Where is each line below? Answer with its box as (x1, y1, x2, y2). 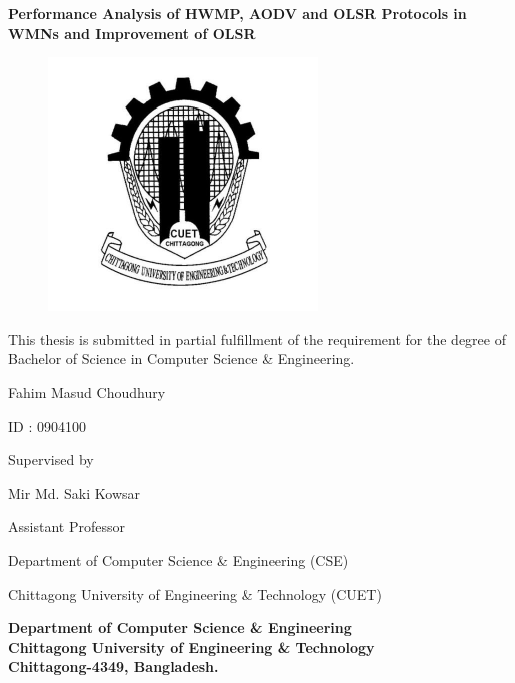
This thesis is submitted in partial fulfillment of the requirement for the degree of (8, 328, 506, 349)
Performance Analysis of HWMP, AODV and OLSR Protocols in (8, 3, 467, 23)
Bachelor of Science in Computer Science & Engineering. (8, 348, 355, 369)
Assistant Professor (8, 516, 125, 537)
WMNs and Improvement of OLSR (8, 22, 256, 43)
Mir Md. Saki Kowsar (8, 482, 141, 503)
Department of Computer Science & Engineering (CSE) (8, 549, 349, 570)
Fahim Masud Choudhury (8, 381, 166, 402)
